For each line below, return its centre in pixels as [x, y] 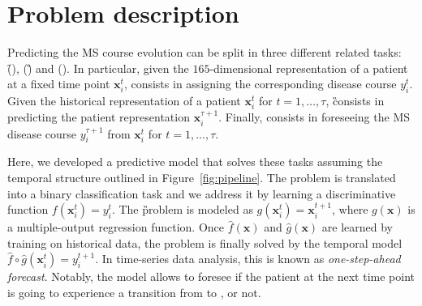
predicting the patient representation [99, 117]
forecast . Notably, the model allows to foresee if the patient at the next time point [211, 276]
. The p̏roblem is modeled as [182, 209]
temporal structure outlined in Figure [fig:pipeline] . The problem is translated [202, 178]
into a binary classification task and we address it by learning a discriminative [202, 193]
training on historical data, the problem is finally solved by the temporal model [205, 242]
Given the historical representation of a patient [124, 101]
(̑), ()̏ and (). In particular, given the [98, 68]
